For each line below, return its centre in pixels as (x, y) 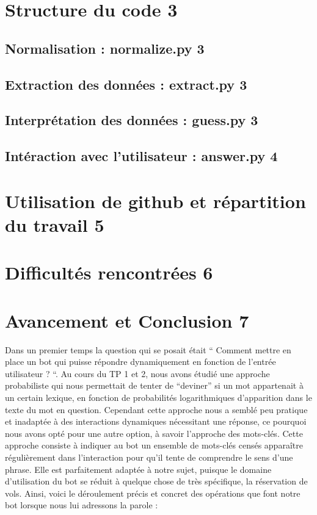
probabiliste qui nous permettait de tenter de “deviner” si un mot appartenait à (154, 385)
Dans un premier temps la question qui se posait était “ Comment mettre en (148, 349)
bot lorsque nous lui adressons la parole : (82, 505)
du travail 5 (55, 224)
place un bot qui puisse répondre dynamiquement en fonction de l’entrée (140, 362)
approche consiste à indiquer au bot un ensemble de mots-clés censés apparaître (154, 445)
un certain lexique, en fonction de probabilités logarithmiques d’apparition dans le (158, 397)
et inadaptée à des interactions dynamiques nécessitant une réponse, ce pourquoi (156, 421)
